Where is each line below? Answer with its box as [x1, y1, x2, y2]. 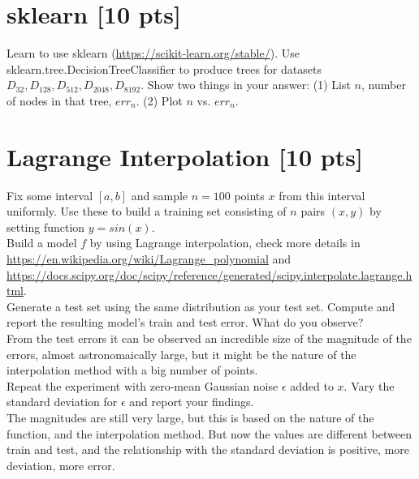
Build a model [6, 234, 77, 251]
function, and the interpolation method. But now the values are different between [6, 425, 412, 442]
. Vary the [343, 377, 395, 394]
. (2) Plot [136, 92, 183, 109]
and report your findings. [129, 393, 254, 410]
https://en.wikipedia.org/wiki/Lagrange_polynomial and [6, 250, 292, 267]
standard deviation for [6, 393, 118, 410]
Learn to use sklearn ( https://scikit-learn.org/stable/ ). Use [6, 45, 300, 62]
